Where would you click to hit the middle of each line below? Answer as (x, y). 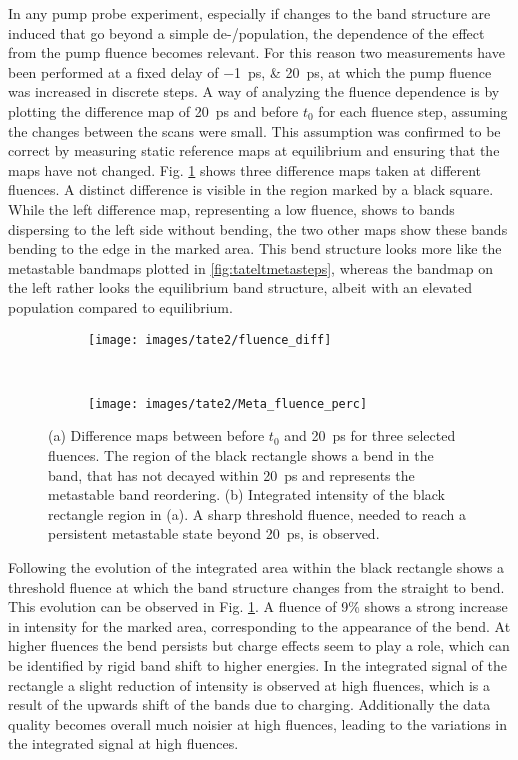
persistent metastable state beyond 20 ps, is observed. (214, 533)
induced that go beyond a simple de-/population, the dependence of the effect (246, 32)
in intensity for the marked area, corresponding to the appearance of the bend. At (259, 625)
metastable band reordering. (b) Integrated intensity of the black (246, 494)
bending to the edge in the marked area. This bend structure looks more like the (255, 248)
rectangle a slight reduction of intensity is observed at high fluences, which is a (249, 684)
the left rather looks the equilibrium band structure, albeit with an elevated (240, 287)
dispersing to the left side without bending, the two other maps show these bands (258, 228)
